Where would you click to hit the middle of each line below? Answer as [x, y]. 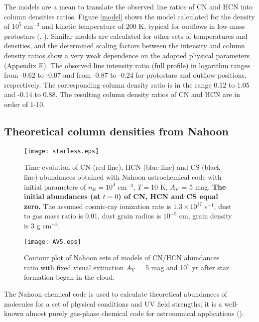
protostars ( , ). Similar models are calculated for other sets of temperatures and [126, 36]
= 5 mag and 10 [162, 267]
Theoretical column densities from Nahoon [116, 131]
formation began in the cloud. [69, 277]
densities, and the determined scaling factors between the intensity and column [125, 46]
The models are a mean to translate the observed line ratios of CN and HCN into [128, 6]
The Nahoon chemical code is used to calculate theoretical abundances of [116, 293]
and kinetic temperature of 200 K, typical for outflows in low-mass [143, 26]
